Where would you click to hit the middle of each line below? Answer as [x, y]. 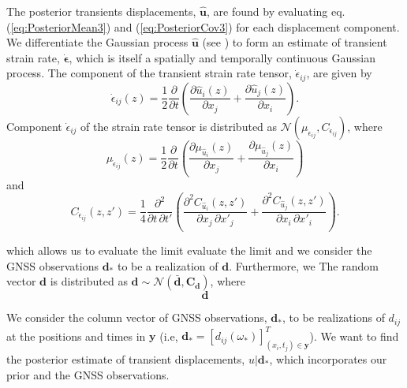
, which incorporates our [328, 358]
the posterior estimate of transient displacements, [126, 358]
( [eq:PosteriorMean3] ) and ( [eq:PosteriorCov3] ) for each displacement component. [203, 26]
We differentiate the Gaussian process [97, 42]
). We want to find [354, 336]
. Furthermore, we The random [304, 265]
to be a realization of [168, 265]
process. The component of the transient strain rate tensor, [149, 73]
